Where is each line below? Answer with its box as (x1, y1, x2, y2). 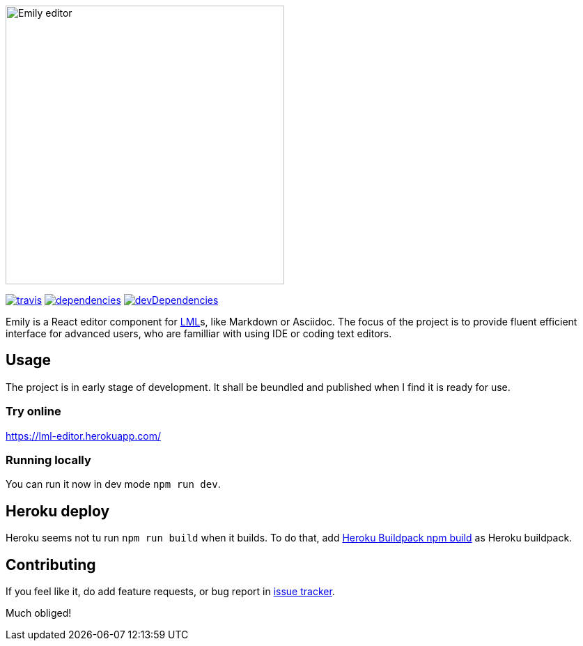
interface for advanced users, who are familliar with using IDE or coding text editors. (6, 328, 392, 339)
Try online (6, 404, 61, 419)
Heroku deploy (6, 502, 110, 520)
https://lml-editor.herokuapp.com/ (6, 429, 161, 442)
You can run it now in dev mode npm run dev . (6, 478, 221, 491)
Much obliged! (6, 607, 72, 620)
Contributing (6, 555, 96, 574)
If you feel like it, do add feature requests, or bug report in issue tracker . (6, 585, 335, 598)
